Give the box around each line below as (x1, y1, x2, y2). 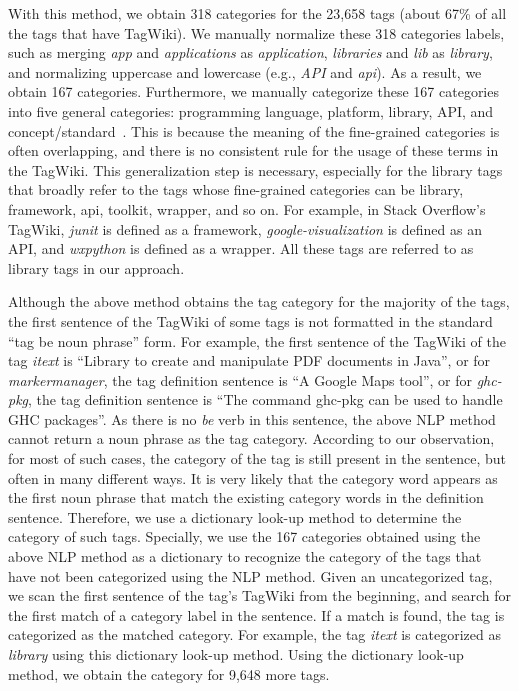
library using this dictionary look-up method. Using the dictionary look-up (8, 644, 464, 664)
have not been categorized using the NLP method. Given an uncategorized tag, (8, 565, 493, 586)
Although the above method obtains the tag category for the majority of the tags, (8, 291, 510, 312)
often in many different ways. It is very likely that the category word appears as (8, 467, 498, 488)
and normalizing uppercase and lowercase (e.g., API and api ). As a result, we (8, 61, 482, 82)
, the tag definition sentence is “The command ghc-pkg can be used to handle (28, 389, 503, 410)
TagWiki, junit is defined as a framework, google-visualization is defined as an (8, 218, 482, 239)
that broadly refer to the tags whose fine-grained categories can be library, (8, 179, 464, 200)
